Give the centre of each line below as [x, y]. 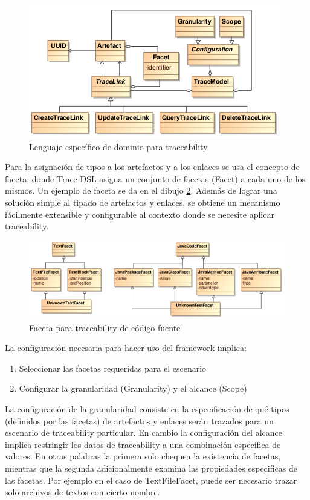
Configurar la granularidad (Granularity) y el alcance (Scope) [133, 388]
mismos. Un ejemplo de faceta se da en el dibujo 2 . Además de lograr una [141, 190]
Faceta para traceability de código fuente [105, 327]
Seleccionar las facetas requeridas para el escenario [113, 368]
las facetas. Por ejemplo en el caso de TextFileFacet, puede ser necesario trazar [151, 480]
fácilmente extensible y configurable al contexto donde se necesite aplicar [140, 214]
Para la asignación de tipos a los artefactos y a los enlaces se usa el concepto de [152, 167]
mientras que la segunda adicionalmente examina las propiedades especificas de [151, 468]
